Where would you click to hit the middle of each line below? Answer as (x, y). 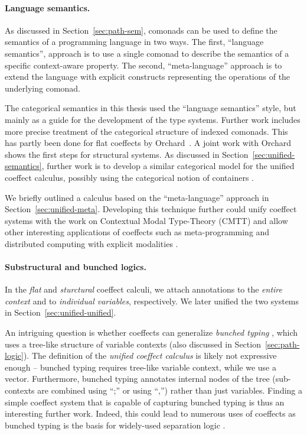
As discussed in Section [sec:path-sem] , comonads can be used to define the (141, 30)
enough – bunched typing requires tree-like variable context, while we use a (141, 367)
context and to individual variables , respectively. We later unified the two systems (152, 301)
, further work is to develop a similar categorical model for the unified (168, 166)
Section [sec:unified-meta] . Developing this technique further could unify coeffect (151, 209)
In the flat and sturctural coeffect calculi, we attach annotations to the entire (143, 289)
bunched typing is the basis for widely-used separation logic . (115, 425)
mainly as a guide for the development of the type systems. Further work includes (153, 119)
